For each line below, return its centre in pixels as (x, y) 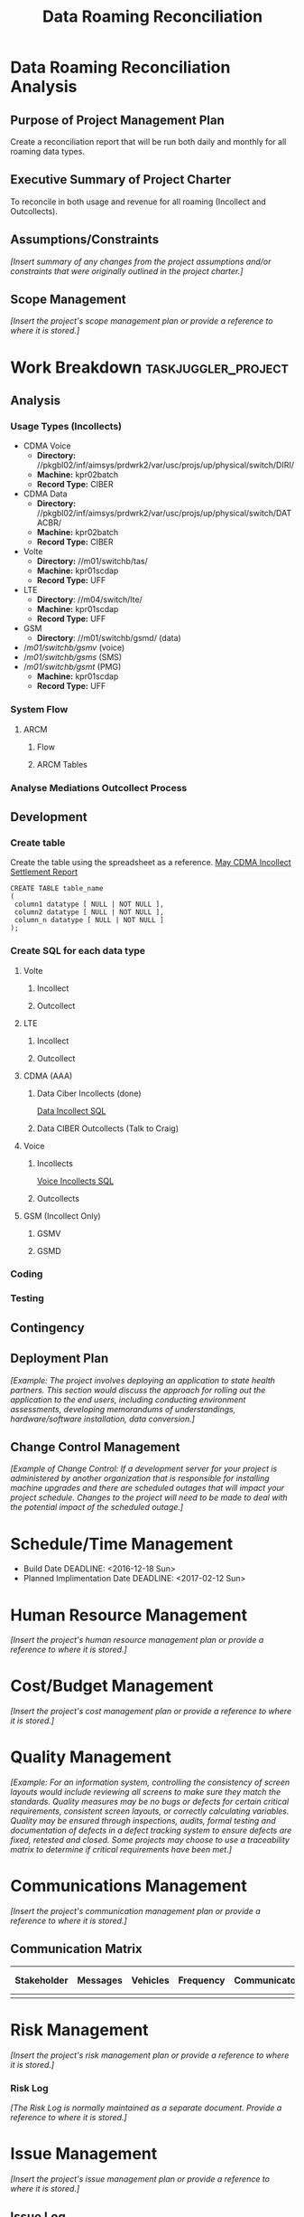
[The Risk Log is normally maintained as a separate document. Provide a (146, 2108)
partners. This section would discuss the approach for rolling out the (138, 1390)
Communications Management (129, 1886)
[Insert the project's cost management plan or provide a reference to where (151, 1712)
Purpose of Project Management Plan (117, 120)
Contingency (47, 1328)
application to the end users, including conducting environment (128, 1400)
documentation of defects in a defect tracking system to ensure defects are (151, 1830)
